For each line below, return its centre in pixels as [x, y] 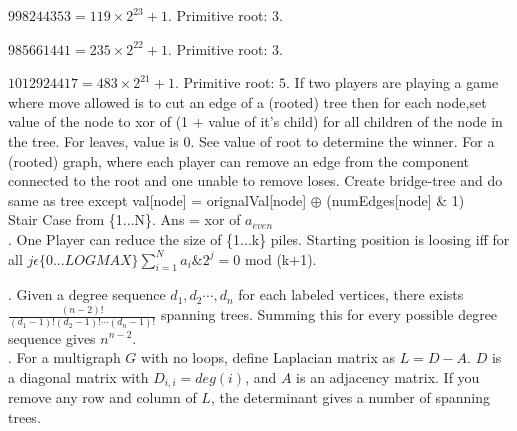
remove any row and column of [102, 397]
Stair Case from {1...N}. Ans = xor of [124, 219]
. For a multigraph [64, 357]
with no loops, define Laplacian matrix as [268, 357]
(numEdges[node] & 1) [395, 199]
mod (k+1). [280, 258]
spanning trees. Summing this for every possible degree [329, 314]
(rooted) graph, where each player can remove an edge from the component [239, 160]
